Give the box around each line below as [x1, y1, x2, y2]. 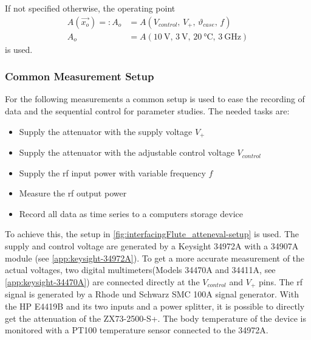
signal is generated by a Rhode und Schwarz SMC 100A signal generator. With [5, 288, 299, 300]
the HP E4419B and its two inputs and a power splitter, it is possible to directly [5, 299, 305, 312]
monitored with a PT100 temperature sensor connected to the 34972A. [5, 324, 268, 336]
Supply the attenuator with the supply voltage [19, 125, 193, 137]
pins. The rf [258, 275, 303, 288]
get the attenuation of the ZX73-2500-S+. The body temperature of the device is [5, 311, 306, 324]
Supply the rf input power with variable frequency [19, 166, 206, 179]
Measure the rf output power [19, 187, 127, 199]
